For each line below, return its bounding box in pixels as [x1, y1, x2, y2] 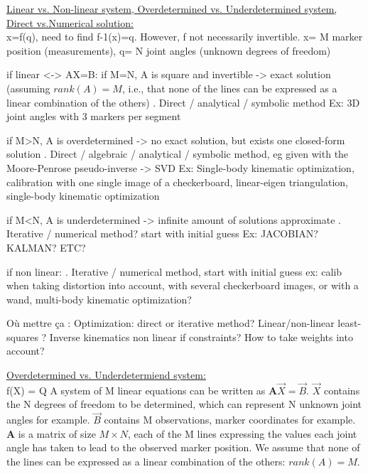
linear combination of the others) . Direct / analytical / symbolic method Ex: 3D [6, 95, 360, 109]
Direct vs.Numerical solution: [6, 15, 134, 30]
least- [337, 316, 362, 330]
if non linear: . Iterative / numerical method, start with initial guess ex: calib [6, 264, 342, 279]
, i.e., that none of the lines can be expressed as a [121, 80, 337, 95]
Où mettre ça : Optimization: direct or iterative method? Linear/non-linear [6, 316, 335, 330]
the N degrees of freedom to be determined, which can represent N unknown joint [6, 397, 362, 411]
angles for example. [6, 412, 90, 427]
